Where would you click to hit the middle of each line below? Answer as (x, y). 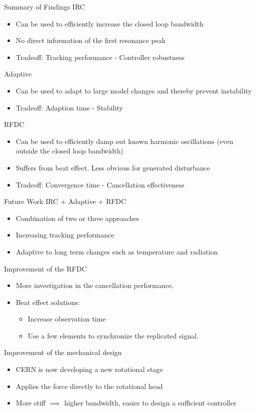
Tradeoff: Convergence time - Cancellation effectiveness (100, 184)
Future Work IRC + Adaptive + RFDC (65, 201)
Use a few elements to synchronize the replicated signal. (113, 335)
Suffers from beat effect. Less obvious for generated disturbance (113, 167)
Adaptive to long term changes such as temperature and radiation (117, 251)
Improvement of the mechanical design (63, 352)
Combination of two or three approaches (77, 218)
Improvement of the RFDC (45, 268)
